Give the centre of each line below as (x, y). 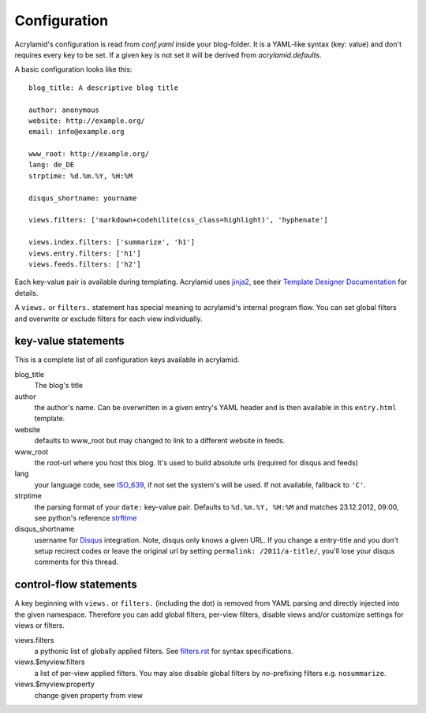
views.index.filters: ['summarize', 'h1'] (112, 242)
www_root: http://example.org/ (89, 154)
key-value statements (70, 341)
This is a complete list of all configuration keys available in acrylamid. (127, 360)
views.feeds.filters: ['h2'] (85, 264)
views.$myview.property (54, 684)
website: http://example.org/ (87, 121)
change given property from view (89, 695)
